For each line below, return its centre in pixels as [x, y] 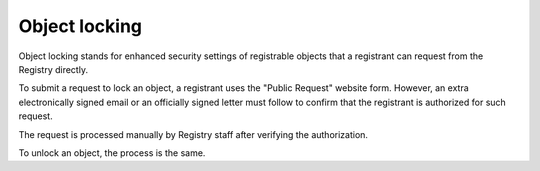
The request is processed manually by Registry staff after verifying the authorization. [193, 134]
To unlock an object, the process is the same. [112, 152]
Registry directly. [53, 69]
